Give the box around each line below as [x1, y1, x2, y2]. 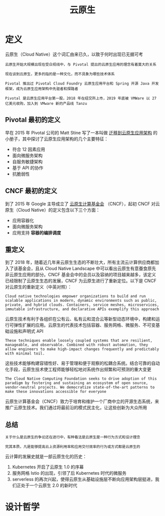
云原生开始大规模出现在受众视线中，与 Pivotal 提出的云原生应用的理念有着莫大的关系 [5, 62, 157, 67]
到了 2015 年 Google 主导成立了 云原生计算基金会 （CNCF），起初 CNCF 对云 [5, 200, 160, 207]
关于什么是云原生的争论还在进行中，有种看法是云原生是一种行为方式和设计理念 [5, 435, 140, 440]
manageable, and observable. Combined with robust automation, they [5, 343, 148, 348]
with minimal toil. [5, 351, 45, 356]
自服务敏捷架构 [12, 159, 43, 164]
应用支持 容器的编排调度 [12, 229, 61, 235]
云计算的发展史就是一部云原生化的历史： [5, 453, 87, 459]
